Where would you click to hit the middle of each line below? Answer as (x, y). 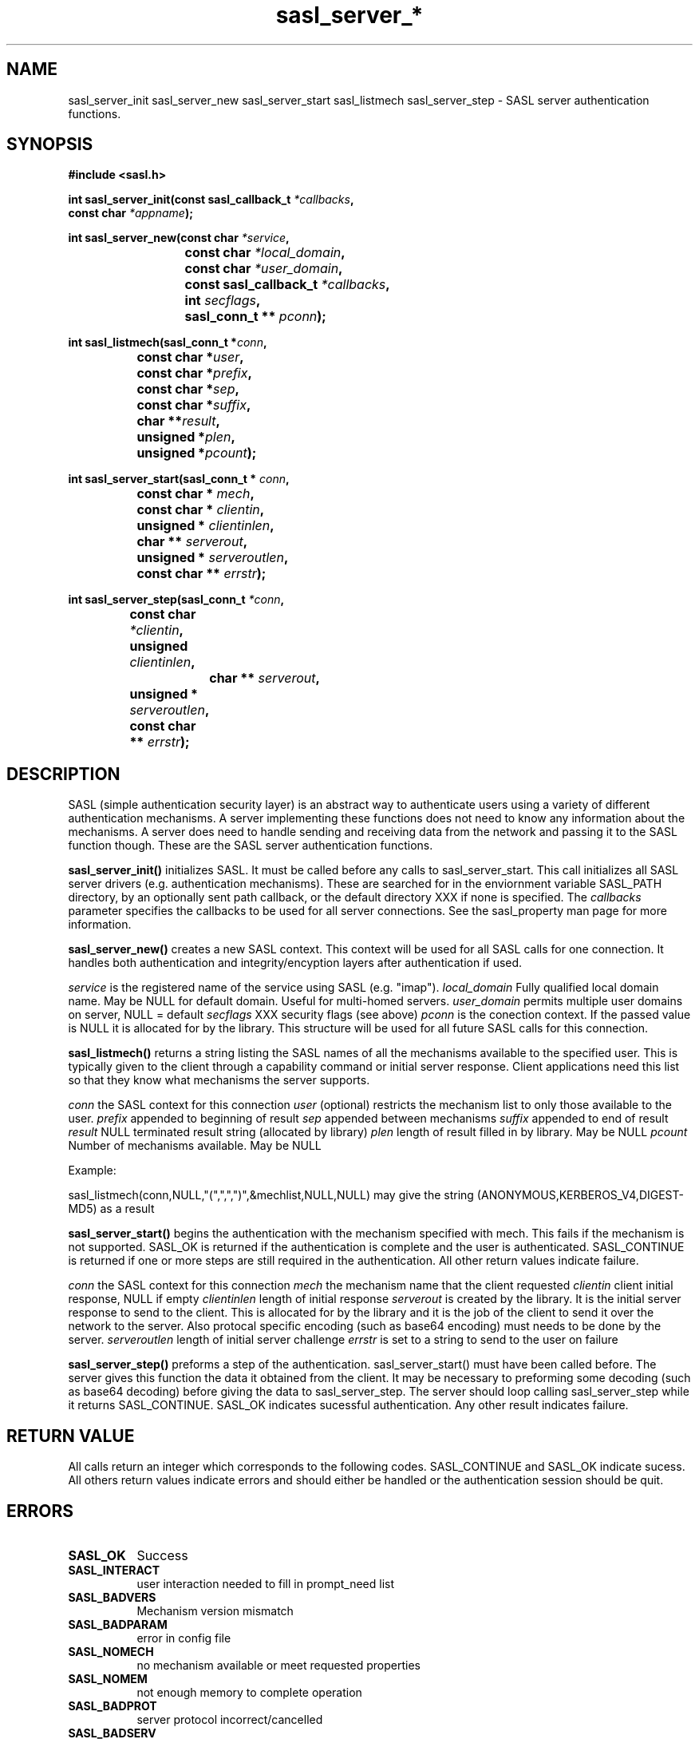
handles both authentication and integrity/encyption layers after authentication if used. (295, 963)
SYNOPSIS (50, 145)
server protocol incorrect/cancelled (230, 1719)
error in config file (184, 1638)
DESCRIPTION (63, 774)
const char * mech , (195, 494)
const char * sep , (188, 389)
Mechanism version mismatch (215, 1610)
